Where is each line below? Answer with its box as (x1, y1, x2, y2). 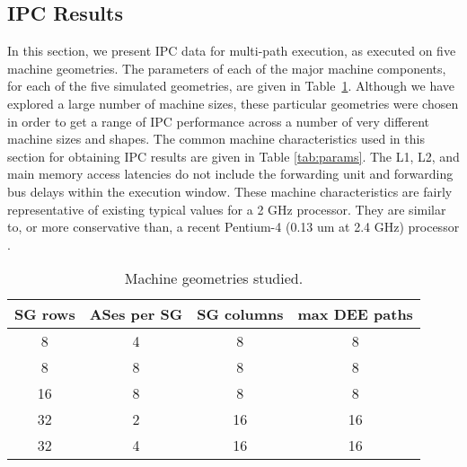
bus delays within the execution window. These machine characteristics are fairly (7, 181, 453, 200)
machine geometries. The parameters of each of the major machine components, (7, 58, 446, 77)
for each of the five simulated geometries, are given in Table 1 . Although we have (7, 76, 455, 95)
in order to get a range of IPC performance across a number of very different (7, 111, 430, 130)
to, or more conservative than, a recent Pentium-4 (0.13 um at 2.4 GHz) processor (7, 217, 460, 236)
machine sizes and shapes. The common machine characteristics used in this (7, 129, 425, 148)
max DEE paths (297, 304, 413, 325)
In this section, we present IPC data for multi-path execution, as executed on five (7, 41, 456, 60)
